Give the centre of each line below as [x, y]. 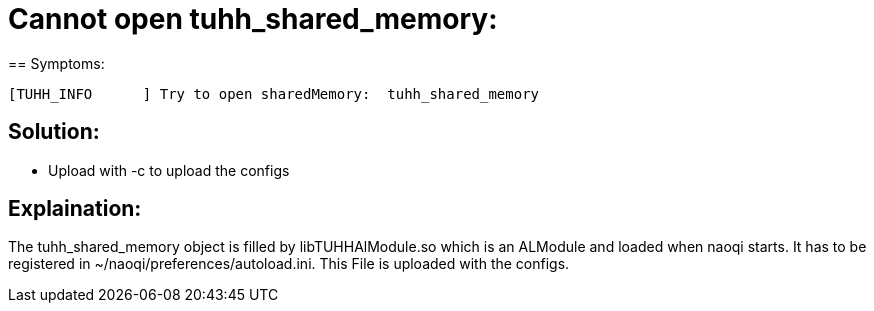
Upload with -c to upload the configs [169, 170]
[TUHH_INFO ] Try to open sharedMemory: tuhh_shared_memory [274, 93]
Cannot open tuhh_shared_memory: [253, 19]
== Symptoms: [56, 63]
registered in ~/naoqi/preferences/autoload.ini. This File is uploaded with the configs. [289, 264]
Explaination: [75, 209]
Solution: [54, 132]
